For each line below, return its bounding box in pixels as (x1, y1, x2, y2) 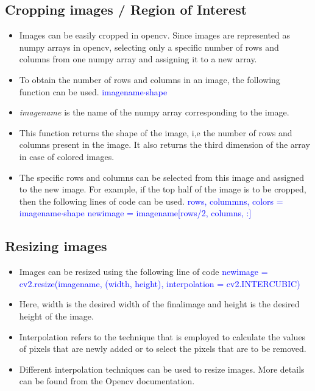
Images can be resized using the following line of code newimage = (19, 265, 268, 278)
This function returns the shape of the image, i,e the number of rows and (19, 126, 292, 139)
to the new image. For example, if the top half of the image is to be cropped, (19, 183, 306, 195)
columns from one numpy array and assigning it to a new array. (19, 53, 257, 65)
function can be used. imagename (19, 85, 144, 98)
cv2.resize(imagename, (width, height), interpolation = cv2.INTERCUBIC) (19, 277, 300, 290)
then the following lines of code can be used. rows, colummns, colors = (19, 194, 283, 207)
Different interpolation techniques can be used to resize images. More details (19, 362, 305, 375)
